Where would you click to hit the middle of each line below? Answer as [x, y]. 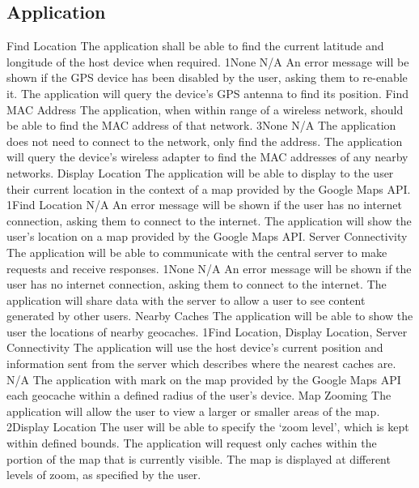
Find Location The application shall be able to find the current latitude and [195, 46]
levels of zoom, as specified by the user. [104, 475]
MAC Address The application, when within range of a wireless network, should [205, 109]
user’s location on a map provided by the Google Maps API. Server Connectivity [207, 236]
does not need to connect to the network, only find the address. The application [205, 141]
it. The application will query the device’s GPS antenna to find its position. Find [208, 93]
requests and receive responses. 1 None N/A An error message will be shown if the [209, 268]
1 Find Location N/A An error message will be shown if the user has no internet [205, 205]
